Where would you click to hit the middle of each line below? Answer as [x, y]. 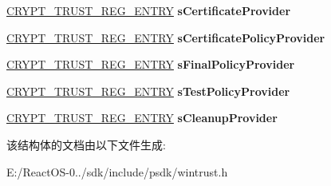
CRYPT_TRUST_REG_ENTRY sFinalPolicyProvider [151, 64]
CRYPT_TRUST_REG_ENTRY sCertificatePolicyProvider [166, 37]
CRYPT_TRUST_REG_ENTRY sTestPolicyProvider [148, 91]
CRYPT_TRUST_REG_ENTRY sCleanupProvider [142, 118]
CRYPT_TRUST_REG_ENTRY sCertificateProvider [149, 10]
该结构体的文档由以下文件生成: [86, 144]
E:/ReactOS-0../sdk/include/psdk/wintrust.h [117, 171]
